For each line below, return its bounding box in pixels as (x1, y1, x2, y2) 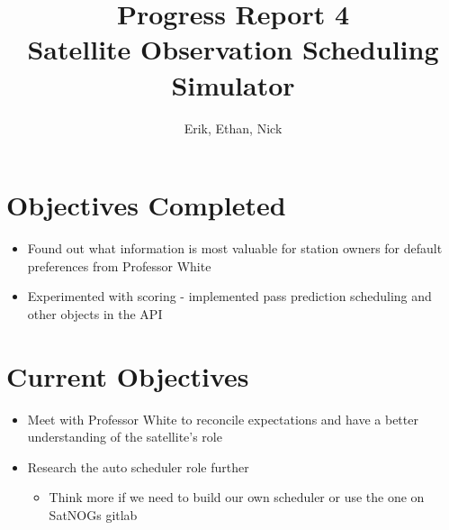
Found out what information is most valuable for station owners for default (27, 239, 443, 258)
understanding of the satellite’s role (27, 427, 222, 446)
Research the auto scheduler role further (27, 457, 249, 476)
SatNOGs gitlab (49, 505, 138, 524)
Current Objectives (6, 357, 249, 394)
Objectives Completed (6, 187, 286, 224)
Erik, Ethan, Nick (184, 118, 283, 137)
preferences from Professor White (27, 256, 211, 275)
